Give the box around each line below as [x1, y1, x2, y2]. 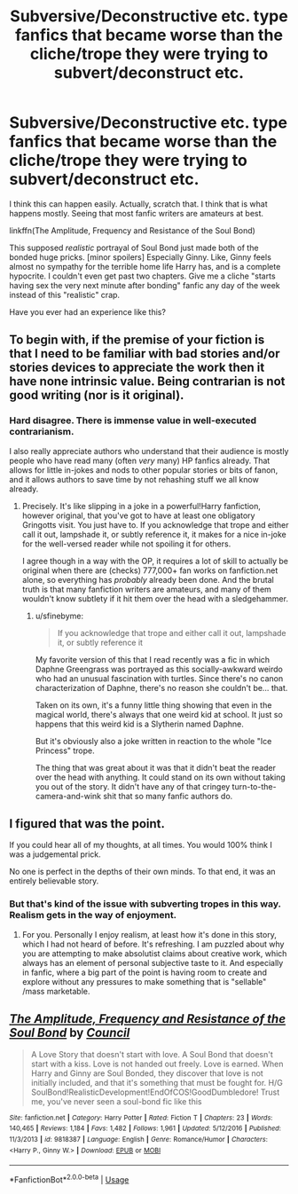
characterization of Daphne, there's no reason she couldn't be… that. [35, 682, 288, 693]
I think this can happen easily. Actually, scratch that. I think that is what [9, 198, 268, 209]
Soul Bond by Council [9, 1025, 130, 1041]
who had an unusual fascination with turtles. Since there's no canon [35, 672, 284, 684]
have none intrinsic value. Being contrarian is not [9, 374, 286, 389]
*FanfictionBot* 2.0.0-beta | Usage [9, 1173, 129, 1185]
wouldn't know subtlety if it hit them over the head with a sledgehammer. [21, 593, 288, 604]
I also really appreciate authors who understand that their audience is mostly [9, 445, 289, 456]
